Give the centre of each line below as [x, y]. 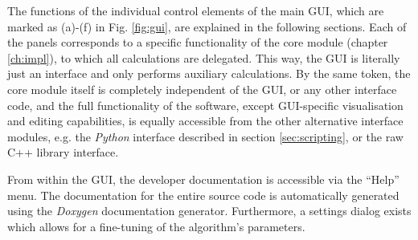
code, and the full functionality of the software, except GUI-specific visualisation [205, 105]
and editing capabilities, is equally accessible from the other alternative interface [205, 121]
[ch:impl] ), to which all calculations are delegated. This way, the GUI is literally [204, 57]
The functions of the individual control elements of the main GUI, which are [196, 10]
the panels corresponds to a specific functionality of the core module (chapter [198, 42]
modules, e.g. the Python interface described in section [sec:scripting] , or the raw [205, 136]
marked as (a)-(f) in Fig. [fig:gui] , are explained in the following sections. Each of [207, 26]
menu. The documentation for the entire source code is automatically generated [203, 195]
